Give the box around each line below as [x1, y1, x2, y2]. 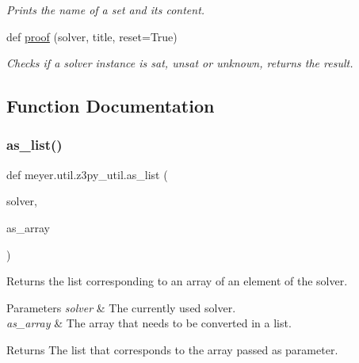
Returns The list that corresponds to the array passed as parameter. [6, 341, 338, 357]
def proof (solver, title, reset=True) [6, 28, 178, 44]
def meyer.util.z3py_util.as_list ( [6, 166, 168, 182]
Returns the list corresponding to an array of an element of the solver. [6, 273, 348, 289]
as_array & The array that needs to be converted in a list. [6, 315, 292, 331]
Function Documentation [6, 94, 215, 118]
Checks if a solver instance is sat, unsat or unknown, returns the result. [6, 55, 353, 71]
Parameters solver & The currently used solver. [6, 299, 236, 315]
